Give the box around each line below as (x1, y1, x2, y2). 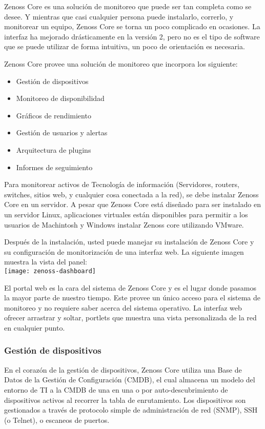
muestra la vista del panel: (4, 256, 87, 267)
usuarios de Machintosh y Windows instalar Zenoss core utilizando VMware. (4, 219, 244, 230)
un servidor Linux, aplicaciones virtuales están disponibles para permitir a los (4, 209, 248, 219)
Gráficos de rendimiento (16, 110, 91, 120)
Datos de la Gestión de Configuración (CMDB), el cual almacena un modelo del (4, 374, 255, 385)
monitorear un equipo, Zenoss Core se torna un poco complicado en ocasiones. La (4, 21, 260, 32)
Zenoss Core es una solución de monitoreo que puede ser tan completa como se (4, 1, 252, 11)
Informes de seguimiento (16, 161, 93, 172)
